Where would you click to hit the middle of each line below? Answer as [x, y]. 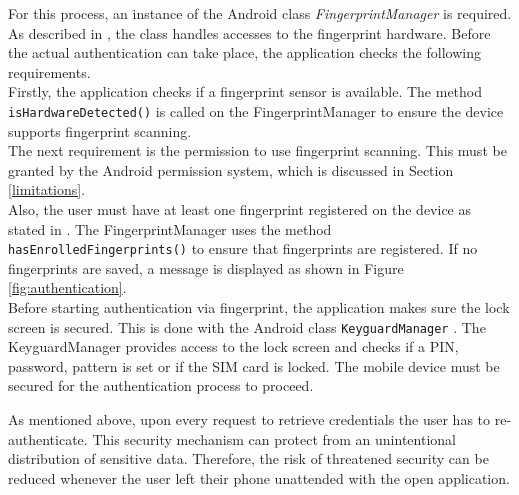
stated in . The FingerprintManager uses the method [170, 228]
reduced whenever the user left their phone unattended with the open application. [259, 477]
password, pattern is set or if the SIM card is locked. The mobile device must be [254, 365]
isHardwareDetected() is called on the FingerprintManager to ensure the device [256, 110]
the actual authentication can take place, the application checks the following [244, 52]
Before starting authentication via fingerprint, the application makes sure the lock [259, 307]
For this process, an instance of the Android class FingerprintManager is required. [260, 13]
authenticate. [48, 438]
